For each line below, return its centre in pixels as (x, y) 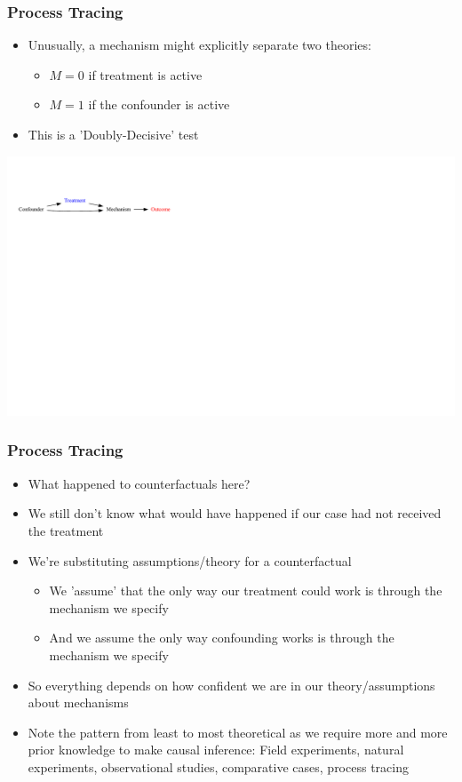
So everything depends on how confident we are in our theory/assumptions (231, 685)
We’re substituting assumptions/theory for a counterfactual (190, 560)
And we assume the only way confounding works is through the (222, 638)
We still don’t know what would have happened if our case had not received (235, 513)
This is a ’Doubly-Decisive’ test (113, 134)
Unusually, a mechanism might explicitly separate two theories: (199, 45)
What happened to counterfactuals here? (139, 483)
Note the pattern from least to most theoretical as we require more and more (238, 732)
